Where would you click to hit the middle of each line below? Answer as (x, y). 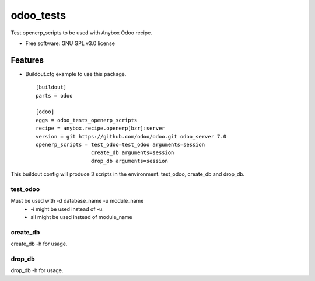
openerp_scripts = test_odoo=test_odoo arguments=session (120, 144)
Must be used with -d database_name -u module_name (77, 201)
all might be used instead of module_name (81, 217)
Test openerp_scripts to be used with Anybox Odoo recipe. (82, 33)
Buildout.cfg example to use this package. (76, 74)
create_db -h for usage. (39, 244)
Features (27, 60)
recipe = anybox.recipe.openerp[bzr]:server (101, 128)
